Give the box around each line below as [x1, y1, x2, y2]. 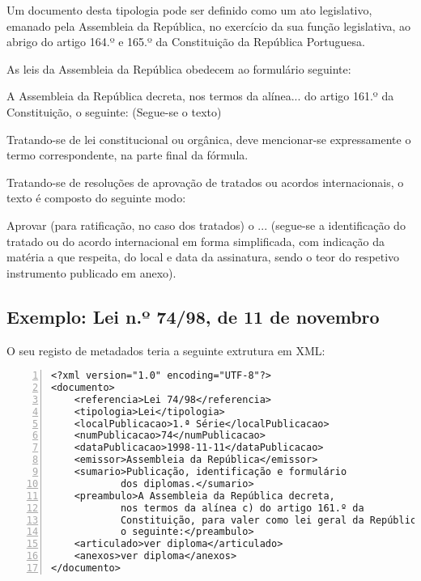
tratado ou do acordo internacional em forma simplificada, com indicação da [6, 232, 385, 249]
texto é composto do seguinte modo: [6, 189, 186, 206]
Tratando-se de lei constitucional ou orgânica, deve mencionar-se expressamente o [6, 130, 411, 147]
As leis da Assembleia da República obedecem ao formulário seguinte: [6, 60, 351, 77]
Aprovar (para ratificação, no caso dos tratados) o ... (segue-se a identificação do [6, 216, 406, 233]
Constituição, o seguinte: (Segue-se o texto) [6, 103, 222, 120]
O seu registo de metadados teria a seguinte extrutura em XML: [6, 341, 325, 358]
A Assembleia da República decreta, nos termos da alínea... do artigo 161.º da [6, 87, 394, 104]
